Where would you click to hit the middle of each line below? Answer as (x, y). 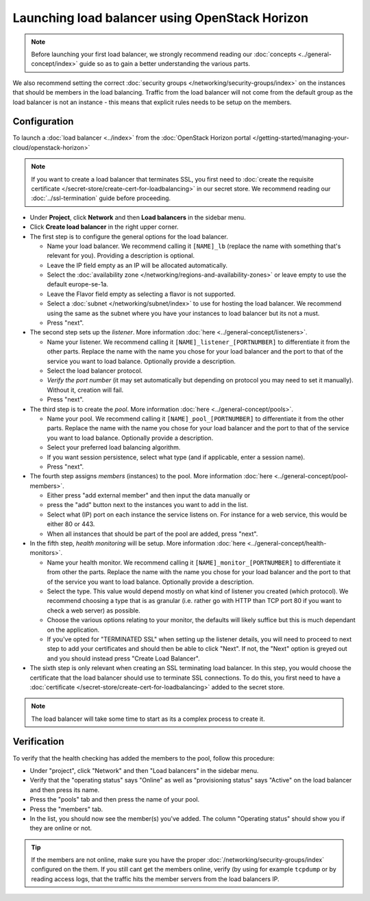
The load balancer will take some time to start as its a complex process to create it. (148, 719)
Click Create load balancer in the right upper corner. (104, 227)
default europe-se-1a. (78, 284)
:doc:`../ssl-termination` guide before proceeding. (101, 198)
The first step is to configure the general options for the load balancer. (129, 236)
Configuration (43, 122)
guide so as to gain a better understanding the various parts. (164, 64)
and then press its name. (65, 790)
